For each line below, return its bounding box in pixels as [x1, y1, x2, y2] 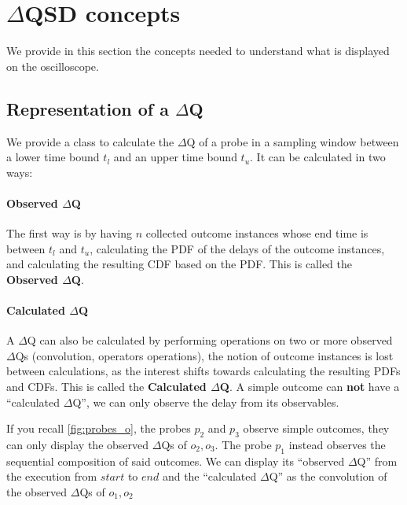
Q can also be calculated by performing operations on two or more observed [27, 332, 393, 348]
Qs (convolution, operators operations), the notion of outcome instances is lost [15, 347, 394, 363]
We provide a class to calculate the [6, 133, 174, 149]
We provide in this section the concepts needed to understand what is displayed [6, 42, 390, 59]
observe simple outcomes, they [243, 420, 390, 437]
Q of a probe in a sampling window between [186, 133, 399, 149]
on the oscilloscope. [6, 57, 99, 74]
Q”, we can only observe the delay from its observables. [72, 393, 339, 410]
